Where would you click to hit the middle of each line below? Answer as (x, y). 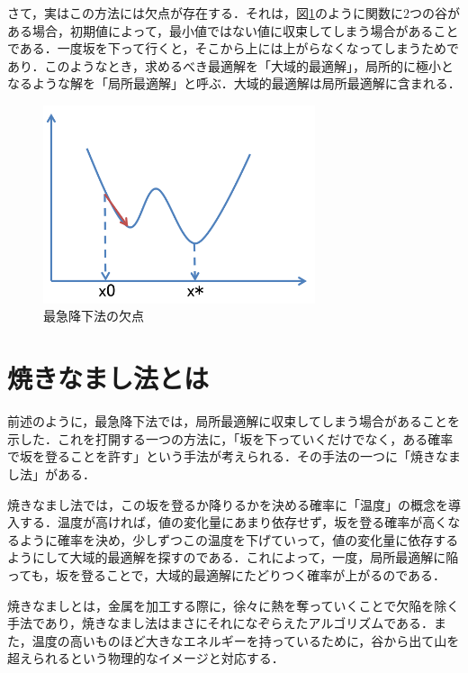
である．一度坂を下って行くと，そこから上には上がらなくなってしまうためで (233, 48)
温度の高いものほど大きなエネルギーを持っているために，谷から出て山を (246, 640)
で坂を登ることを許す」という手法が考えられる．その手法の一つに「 (209, 456)
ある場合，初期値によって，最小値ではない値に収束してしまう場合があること (233, 30)
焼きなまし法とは (108, 378)
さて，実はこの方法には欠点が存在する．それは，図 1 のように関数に (206, 13)
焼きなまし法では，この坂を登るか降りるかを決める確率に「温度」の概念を (228, 504)
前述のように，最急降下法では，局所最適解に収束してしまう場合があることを (234, 421)
